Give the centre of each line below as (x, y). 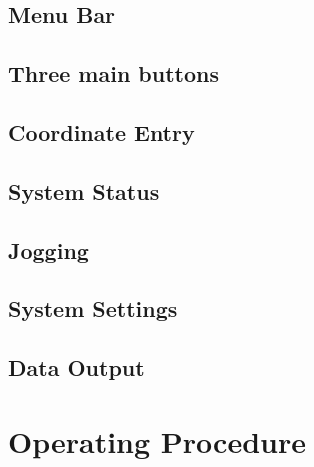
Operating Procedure (157, 440)
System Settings (93, 308)
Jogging (48, 249)
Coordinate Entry (101, 131)
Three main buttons (114, 73)
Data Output (76, 367)
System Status (84, 190)
